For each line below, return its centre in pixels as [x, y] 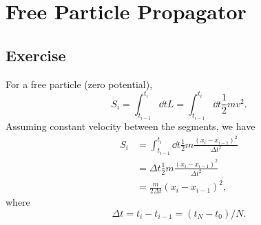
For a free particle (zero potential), [79, 84]
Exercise [36, 55]
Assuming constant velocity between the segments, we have [130, 126]
